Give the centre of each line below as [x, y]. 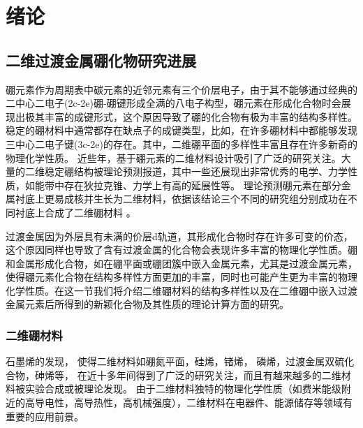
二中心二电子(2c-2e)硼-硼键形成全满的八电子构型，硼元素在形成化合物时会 [173, 103]
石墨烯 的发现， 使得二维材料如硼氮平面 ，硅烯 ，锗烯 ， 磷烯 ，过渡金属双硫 [175, 361]
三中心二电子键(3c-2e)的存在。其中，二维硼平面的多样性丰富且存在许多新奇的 [181, 143]
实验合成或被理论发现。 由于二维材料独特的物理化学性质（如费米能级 [183, 389]
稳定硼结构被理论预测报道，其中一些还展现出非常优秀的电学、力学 [196, 171]
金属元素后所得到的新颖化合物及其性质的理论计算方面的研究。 [147, 304]
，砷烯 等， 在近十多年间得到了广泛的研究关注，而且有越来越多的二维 [183, 375]
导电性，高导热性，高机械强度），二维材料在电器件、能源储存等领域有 [193, 403]
